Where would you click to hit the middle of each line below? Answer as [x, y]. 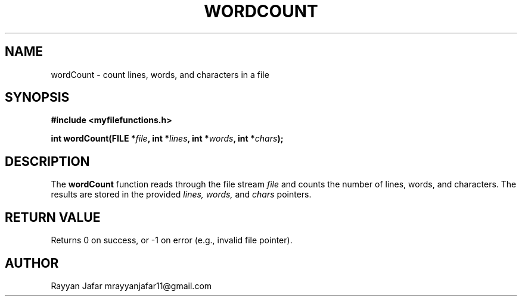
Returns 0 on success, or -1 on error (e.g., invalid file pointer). [172, 240]
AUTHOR [32, 263]
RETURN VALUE [53, 217]
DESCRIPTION [47, 161]
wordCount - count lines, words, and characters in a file [160, 74]
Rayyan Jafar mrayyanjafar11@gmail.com [131, 286]
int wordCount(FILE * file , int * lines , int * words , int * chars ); [167, 139]
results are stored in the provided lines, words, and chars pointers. [181, 195]
